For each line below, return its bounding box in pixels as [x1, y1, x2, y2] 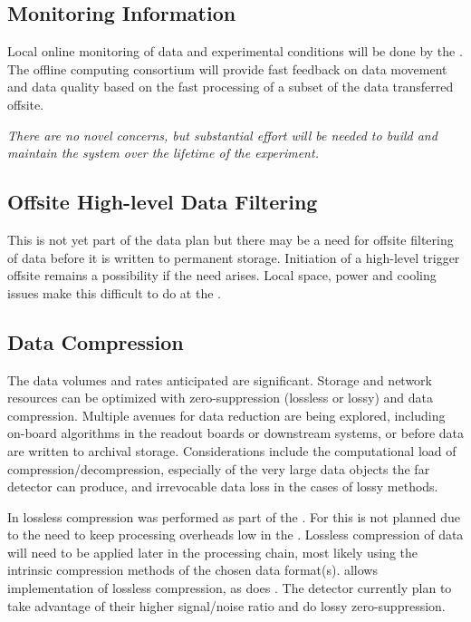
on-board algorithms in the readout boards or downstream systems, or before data [7, 423, 465, 442]
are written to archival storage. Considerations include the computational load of [7, 441, 457, 460]
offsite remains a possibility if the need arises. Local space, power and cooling [7, 266, 437, 285]
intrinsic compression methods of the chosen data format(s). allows [7, 560, 378, 579]
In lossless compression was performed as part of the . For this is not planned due [7, 507, 461, 526]
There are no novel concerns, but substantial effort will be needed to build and [7, 125, 437, 144]
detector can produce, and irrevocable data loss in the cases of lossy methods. [7, 477, 438, 496]
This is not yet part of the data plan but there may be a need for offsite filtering [7, 229, 454, 248]
